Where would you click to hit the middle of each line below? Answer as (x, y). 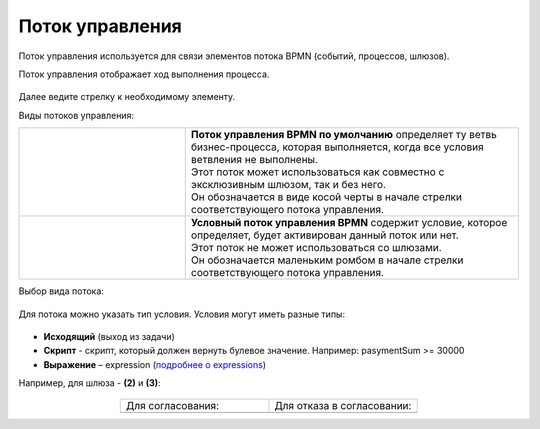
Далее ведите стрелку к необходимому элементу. (127, 97)
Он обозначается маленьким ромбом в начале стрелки (327, 260)
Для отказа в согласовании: (343, 406)
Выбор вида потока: (61, 291)
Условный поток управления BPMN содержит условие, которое (349, 223)
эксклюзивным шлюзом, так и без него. (288, 185)
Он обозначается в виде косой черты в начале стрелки (326, 197)
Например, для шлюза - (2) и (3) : (89, 383)
